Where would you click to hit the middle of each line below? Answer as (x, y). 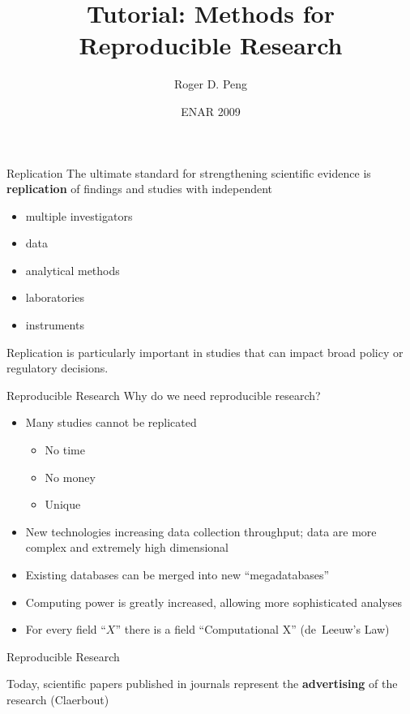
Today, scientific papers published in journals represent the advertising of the (202, 684)
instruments (55, 325)
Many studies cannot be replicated (111, 422)
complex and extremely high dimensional (127, 547)
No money (70, 477)
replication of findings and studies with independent (140, 189)
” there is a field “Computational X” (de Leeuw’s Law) (252, 629)
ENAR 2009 (211, 111)
